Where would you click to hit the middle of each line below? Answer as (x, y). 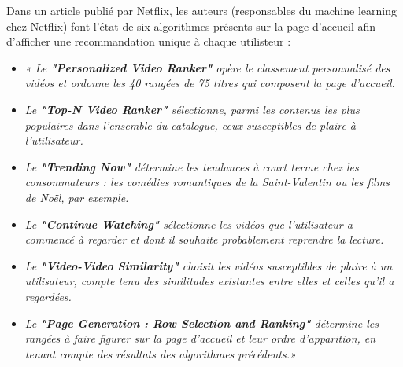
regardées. (48, 296)
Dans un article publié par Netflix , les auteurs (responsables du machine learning (201, 10)
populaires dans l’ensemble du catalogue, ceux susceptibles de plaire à (190, 125)
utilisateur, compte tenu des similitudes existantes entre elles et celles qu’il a (209, 281)
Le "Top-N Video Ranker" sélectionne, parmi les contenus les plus (192, 109)
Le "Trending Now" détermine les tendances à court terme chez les (192, 166)
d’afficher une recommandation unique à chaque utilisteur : (149, 41)
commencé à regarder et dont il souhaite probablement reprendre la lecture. (204, 239)
